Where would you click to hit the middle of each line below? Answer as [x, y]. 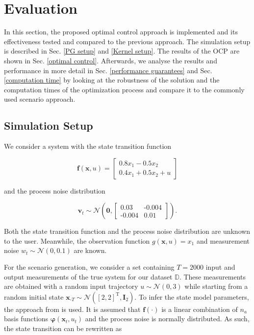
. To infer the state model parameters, [192, 296]
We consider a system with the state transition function [88, 146]
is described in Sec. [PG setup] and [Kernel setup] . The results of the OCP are [122, 51]
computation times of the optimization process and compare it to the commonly [124, 89]
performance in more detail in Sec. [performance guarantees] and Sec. [108, 70]
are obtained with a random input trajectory [71, 286]
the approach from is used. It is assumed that [72, 309]
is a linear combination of [200, 309]
